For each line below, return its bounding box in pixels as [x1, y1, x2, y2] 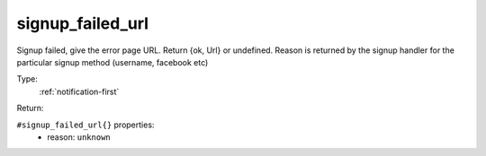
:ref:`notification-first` [39, 86, 120, 97]
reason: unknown [47, 131, 112, 143]
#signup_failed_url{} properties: [16, 119, 155, 130]
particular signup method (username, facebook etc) [16, 56, 209, 67]
